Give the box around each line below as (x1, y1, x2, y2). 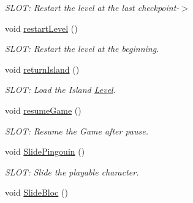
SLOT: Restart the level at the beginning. (5, 42, 159, 55)
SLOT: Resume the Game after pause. (5, 124, 148, 137)
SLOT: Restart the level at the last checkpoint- (5, 1, 180, 13)
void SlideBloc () (5, 186, 68, 199)
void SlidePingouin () (5, 145, 85, 158)
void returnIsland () (5, 62, 80, 75)
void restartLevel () (5, 21, 78, 34)
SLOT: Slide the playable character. (5, 165, 139, 178)
